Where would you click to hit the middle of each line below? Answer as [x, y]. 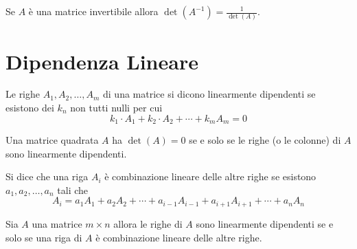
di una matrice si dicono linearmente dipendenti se [209, 94]
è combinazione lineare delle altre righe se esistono [210, 176]
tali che [73, 190]
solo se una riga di [44, 237]
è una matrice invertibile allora [93, 11]
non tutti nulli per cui [116, 108]
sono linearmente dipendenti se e [265, 223]
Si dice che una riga [47, 176]
